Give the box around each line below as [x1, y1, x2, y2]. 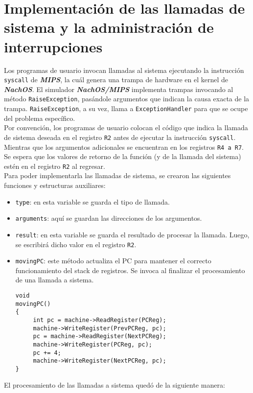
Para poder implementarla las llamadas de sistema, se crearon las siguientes [4, 170, 231, 181]
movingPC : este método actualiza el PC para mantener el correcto [15, 255, 211, 266]
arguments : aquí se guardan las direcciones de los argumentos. [15, 213, 202, 223]
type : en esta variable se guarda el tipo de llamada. [15, 196, 170, 207]
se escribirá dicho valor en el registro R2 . [15, 239, 137, 249]
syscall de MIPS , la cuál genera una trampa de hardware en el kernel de [4, 74, 228, 85]
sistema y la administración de [4, 17, 214, 37]
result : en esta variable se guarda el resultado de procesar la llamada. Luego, [15, 229, 250, 239]
